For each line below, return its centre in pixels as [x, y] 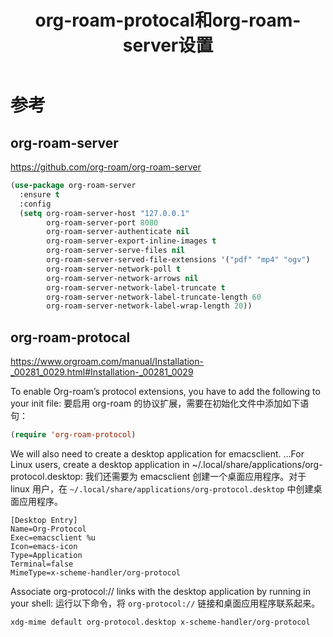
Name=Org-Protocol [48, 529]
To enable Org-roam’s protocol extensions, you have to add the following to [165, 392]
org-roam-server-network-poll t [114, 269]
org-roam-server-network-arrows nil [122, 278]
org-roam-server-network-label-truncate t [136, 287]
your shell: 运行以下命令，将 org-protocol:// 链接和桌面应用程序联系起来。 [165, 603]
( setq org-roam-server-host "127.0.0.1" [104, 213]
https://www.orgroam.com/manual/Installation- [107, 362]
